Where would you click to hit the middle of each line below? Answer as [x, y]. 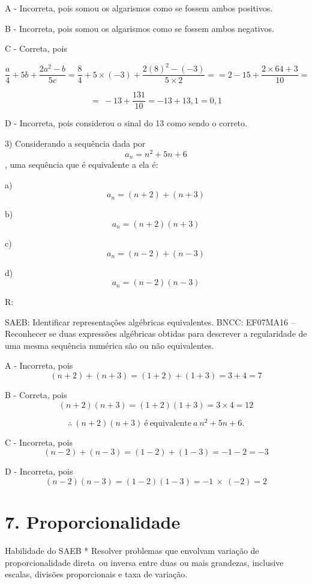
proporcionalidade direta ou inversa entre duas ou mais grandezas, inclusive [144, 562]
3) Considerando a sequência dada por [75, 143]
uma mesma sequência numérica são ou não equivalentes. [109, 345]
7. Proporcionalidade [93, 522]
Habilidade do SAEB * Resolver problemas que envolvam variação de [132, 551]
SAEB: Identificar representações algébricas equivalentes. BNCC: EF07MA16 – [150, 321]
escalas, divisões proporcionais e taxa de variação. [96, 574]
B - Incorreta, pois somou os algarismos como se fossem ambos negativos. [139, 28]
